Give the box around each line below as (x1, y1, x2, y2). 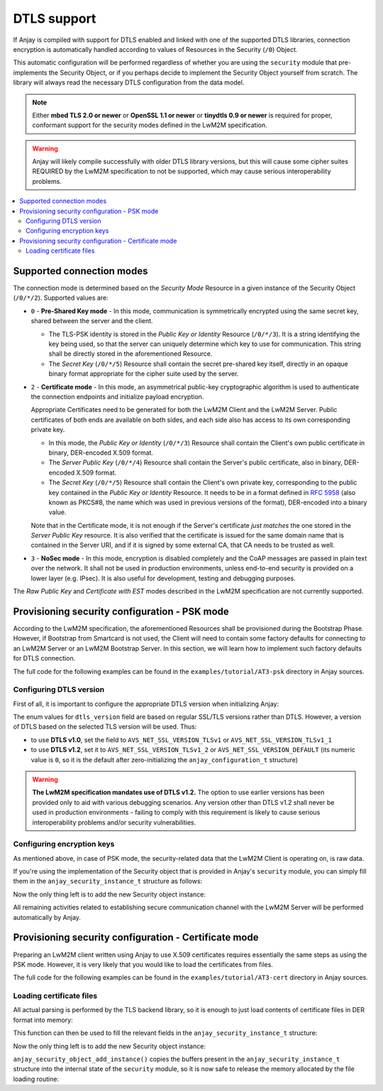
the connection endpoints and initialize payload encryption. (30, 393, 204, 401)
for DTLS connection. (13, 654, 76, 663)
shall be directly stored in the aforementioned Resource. (48, 349, 213, 358)
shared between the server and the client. (30, 317, 153, 325)
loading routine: (13, 1075, 60, 1083)
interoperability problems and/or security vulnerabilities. (32, 818, 196, 827)
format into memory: (13, 1016, 74, 1024)
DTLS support (13, 11, 96, 26)
